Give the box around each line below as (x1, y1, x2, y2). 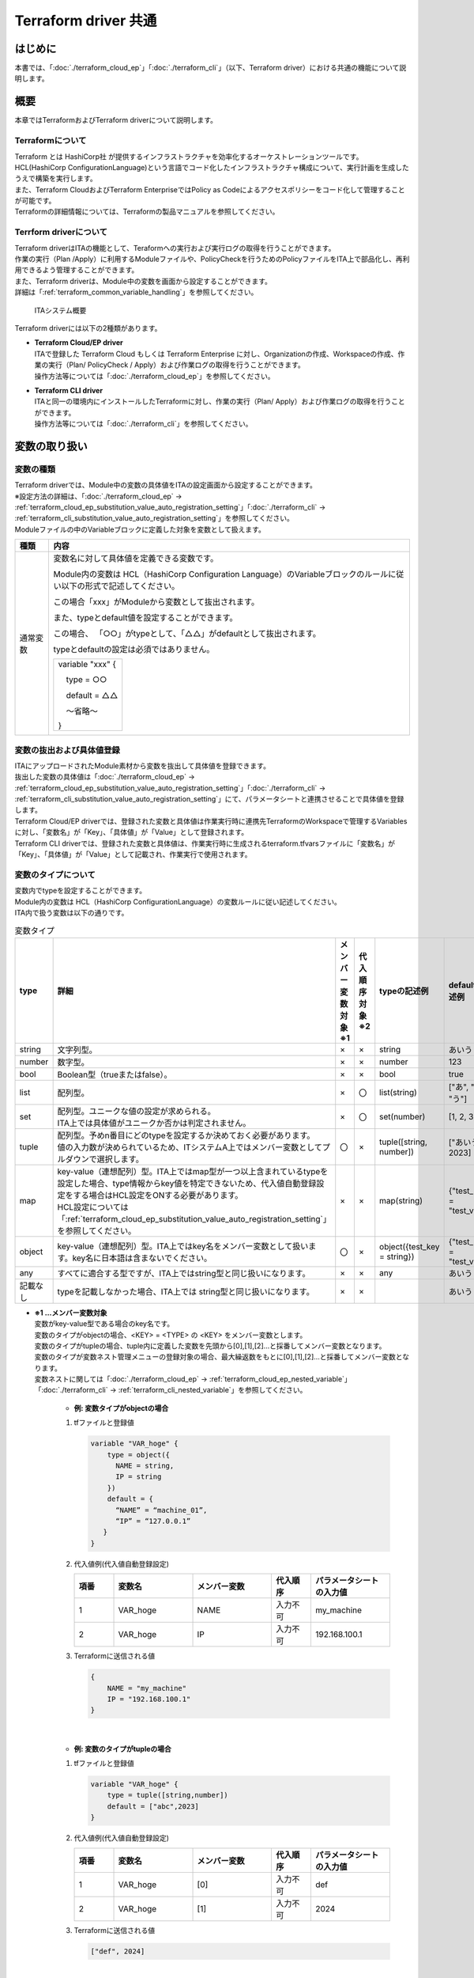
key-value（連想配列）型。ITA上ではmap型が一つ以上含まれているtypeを (57, 1165, 329, 1177)
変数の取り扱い (14, 439, 88, 453)
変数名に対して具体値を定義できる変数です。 (53, 553, 219, 564)
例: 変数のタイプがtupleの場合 (73, 1744, 171, 1753)
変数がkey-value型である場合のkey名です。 (34, 1319, 175, 1328)
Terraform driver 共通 (14, 12, 157, 29)
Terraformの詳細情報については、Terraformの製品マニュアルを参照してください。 (14, 207, 280, 217)
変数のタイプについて (14, 869, 96, 880)
